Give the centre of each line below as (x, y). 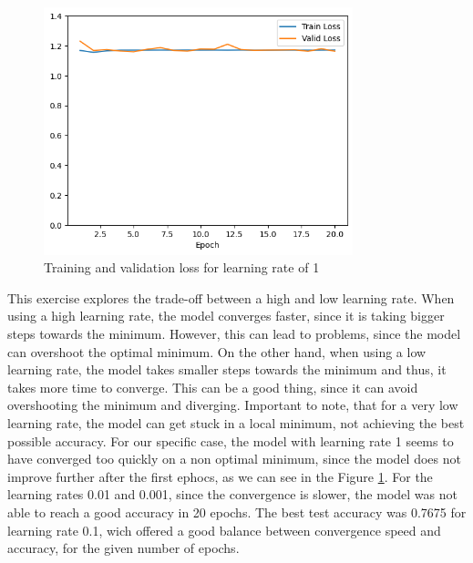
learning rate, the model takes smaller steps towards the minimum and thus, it (227, 369)
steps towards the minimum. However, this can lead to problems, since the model (234, 333)
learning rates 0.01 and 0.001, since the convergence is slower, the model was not (232, 494)
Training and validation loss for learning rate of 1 (182, 267)
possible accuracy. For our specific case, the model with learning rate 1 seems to (231, 440)
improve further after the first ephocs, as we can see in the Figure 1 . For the (220, 476)
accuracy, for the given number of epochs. (123, 548)
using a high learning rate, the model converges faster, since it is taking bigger (226, 316)
